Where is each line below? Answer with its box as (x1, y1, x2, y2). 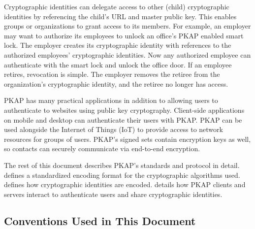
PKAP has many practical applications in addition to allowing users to (4, 95, 218, 105)
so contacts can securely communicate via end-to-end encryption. (4, 143, 200, 154)
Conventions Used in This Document (4, 213, 196, 228)
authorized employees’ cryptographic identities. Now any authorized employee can (4, 49, 251, 60)
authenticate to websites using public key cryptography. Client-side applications (4, 104, 245, 115)
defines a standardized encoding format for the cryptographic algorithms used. (4, 169, 240, 180)
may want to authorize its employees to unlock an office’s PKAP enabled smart (4, 30, 244, 40)
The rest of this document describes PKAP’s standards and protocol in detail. (4, 160, 240, 170)
